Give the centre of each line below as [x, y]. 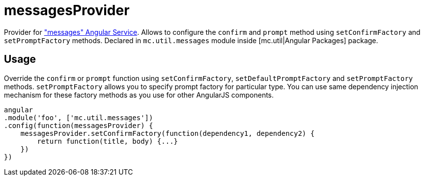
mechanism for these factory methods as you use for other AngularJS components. [139, 95]
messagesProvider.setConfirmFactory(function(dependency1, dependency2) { [168, 133]
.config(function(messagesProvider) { [79, 125]
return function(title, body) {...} [108, 141]
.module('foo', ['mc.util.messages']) [79, 117]
